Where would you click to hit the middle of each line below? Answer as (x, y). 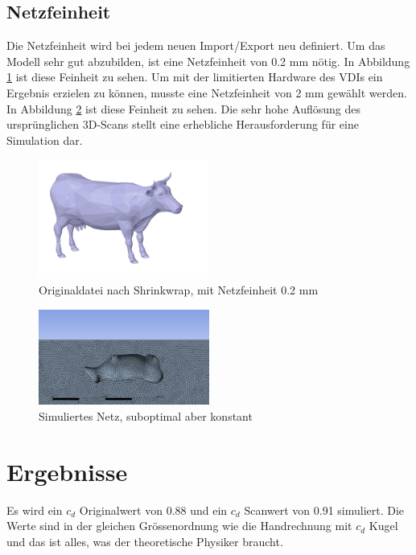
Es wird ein (35, 510)
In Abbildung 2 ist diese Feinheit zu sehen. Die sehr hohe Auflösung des (183, 108)
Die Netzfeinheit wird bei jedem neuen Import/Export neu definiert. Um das (196, 45)
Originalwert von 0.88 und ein (153, 510)
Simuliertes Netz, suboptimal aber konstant (146, 416)
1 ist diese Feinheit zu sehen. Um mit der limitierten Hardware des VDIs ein (195, 77)
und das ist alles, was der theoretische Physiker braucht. (145, 541)
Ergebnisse (67, 471)
